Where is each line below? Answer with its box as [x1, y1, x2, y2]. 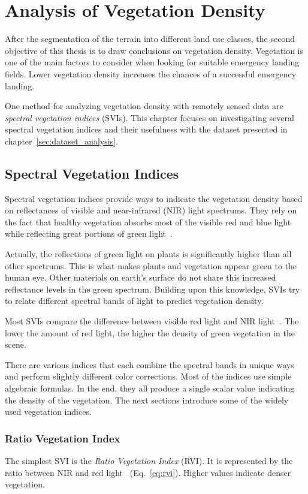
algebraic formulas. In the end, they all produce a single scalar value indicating [5, 381, 295, 394]
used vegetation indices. [5, 405, 92, 418]
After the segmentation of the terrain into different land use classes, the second [5, 32, 295, 45]
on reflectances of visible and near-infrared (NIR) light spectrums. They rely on [5, 204, 297, 216]
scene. [5, 338, 26, 351]
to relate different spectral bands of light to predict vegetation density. [5, 294, 264, 307]
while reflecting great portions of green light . [5, 227, 173, 240]
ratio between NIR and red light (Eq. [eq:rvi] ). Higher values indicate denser [5, 466, 291, 478]
